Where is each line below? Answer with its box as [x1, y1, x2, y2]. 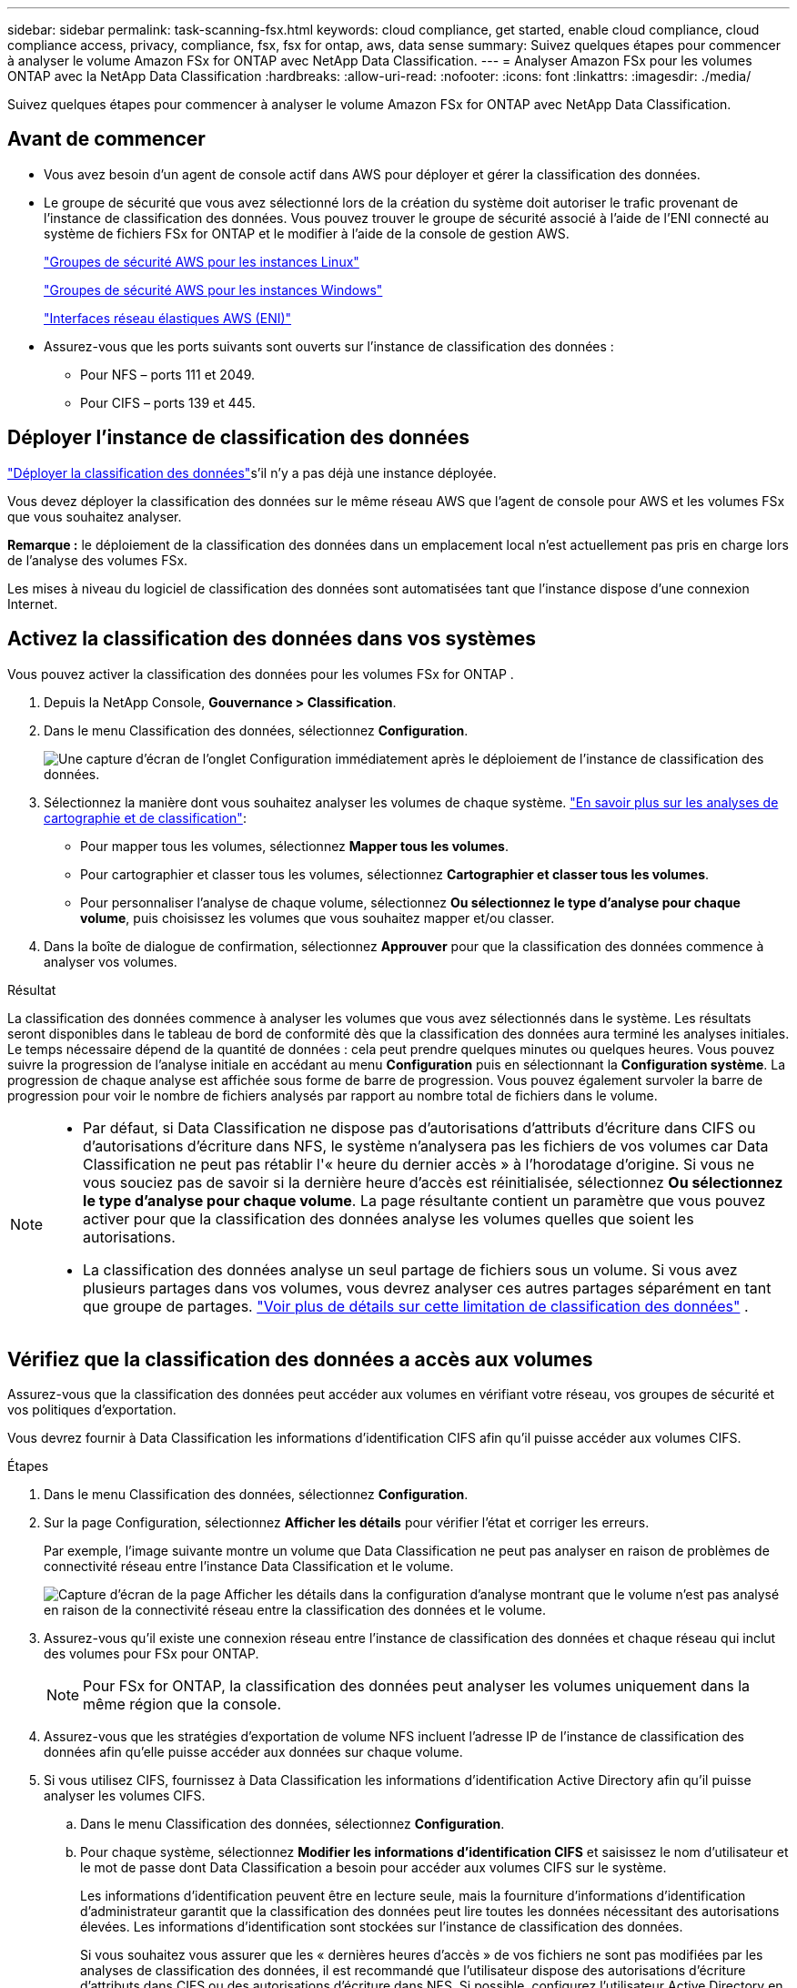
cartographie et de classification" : [44, 809, 247, 826]
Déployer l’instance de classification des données [7, 426, 470, 450]
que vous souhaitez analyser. [7, 508, 182, 524]
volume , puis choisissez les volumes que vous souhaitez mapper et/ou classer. [80, 909, 555, 926]
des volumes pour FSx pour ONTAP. [44, 1646, 259, 1662]
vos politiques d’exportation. [7, 1402, 177, 1418]
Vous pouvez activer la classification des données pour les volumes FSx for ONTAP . [7, 665, 514, 682]
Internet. [7, 595, 58, 612]
